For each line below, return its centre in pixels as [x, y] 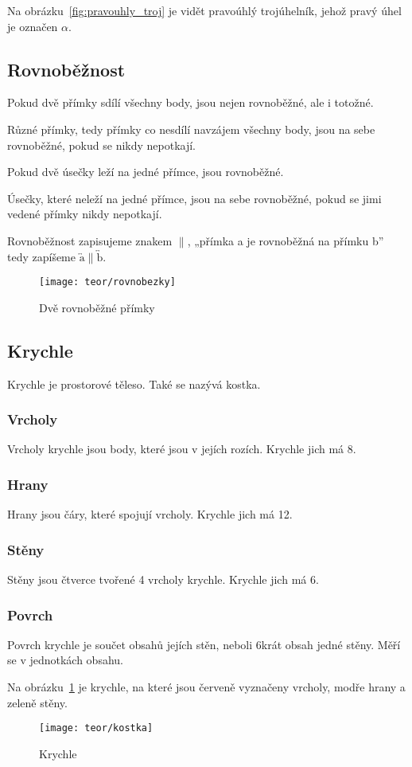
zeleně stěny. [37, 702]
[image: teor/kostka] [96, 728]
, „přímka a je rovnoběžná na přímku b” [286, 240]
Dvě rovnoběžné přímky [97, 307]
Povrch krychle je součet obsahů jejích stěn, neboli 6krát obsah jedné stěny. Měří [204, 644]
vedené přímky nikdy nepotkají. [85, 214]
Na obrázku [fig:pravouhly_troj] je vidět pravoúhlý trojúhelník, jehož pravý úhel [204, 10]
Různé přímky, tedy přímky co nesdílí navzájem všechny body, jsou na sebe [191, 129]
